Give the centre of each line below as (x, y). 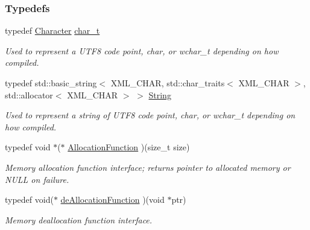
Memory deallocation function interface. (79, 219)
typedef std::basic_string (51, 83)
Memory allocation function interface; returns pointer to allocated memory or (148, 167)
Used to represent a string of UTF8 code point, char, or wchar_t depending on (150, 115)
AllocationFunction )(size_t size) (129, 147)
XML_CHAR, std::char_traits (168, 83)
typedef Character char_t (52, 30)
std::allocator (29, 94)
